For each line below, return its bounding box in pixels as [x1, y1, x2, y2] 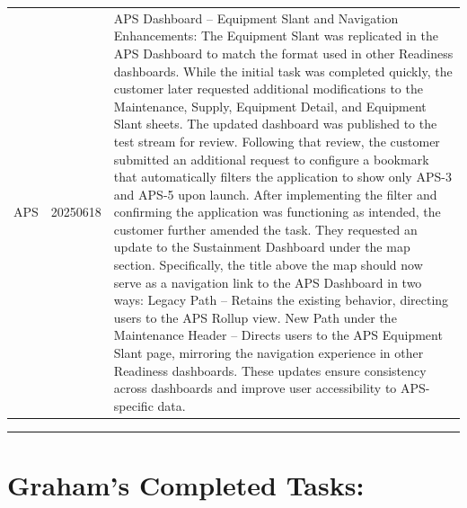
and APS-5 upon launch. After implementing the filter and [113, 184, 437, 203]
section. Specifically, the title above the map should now [113, 255, 423, 274]
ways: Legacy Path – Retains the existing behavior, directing [113, 290, 449, 309]
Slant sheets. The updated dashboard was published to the [113, 114, 437, 133]
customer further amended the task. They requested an [113, 219, 418, 238]
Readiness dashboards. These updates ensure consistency [113, 361, 427, 379]
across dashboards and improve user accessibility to [113, 379, 397, 397]
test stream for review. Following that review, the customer [113, 131, 440, 150]
